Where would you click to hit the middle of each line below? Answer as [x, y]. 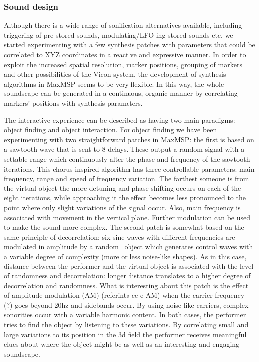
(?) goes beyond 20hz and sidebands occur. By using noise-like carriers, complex [126, 305]
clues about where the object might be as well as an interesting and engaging [122, 344]
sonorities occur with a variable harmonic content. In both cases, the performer [125, 315]
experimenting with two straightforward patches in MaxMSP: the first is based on [129, 139]
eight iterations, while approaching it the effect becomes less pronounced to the [125, 198]
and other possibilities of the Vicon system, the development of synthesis [115, 74]
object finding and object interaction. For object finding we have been [111, 130]
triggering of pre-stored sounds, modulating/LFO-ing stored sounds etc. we [119, 35]
